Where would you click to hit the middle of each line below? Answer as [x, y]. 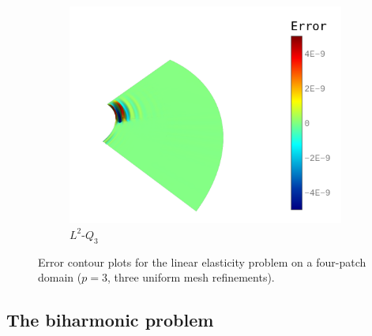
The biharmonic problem [110, 320]
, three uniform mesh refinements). [191, 277]
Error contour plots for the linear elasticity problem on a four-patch [202, 261]
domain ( [60, 277]
